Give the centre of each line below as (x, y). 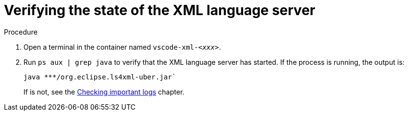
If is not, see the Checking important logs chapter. (104, 92)
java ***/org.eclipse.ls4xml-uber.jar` (100, 77)
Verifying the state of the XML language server (160, 10)
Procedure (21, 32)
